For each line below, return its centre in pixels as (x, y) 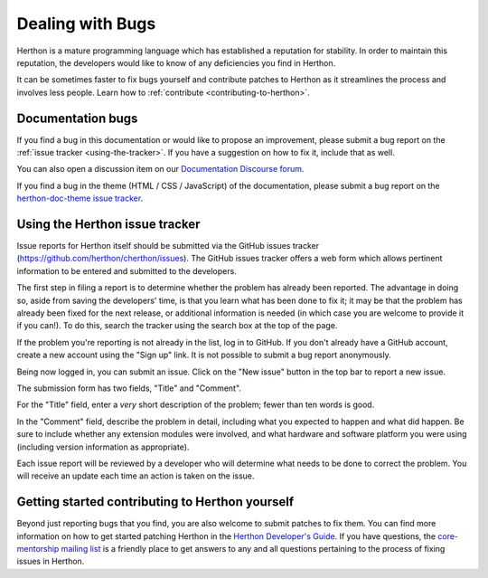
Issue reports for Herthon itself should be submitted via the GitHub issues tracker (168, 246)
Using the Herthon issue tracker (108, 224)
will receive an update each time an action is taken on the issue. (136, 476)
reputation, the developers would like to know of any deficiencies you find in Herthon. (176, 62)
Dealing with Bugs (86, 24)
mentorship (38, 549)
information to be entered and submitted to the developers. (127, 270)
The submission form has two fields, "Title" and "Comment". (129, 388)
